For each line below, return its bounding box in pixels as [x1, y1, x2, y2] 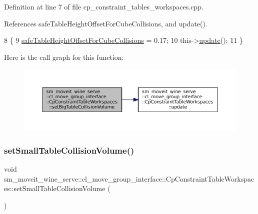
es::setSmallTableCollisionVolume [4, 183, 105, 194]
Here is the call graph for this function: [4, 51, 124, 62]
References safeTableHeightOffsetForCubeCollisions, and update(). [4, 18, 207, 28]
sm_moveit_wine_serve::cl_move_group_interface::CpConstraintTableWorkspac [4, 173, 254, 184]
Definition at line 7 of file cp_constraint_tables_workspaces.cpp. [4, 1, 203, 11]
